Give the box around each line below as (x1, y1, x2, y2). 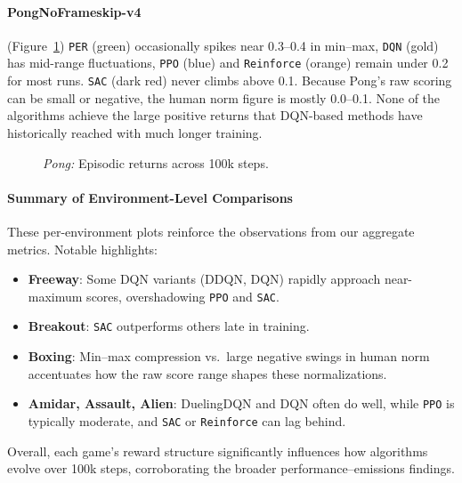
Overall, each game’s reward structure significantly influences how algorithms (7, 441, 428, 460)
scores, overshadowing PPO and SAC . (86, 286, 280, 305)
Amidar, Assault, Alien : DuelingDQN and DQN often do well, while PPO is (28, 394, 455, 413)
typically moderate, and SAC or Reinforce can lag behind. (28, 411, 346, 430)
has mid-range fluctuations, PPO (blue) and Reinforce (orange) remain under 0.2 (7, 53, 449, 72)
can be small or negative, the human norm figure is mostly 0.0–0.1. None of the (7, 88, 441, 107)
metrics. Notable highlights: (7, 239, 158, 258)
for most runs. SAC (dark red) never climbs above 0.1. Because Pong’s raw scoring (7, 71, 452, 90)
